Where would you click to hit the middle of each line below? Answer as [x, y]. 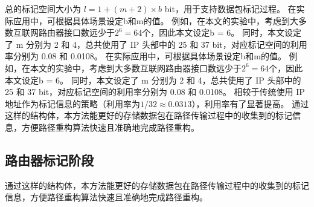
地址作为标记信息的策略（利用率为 [72, 103]
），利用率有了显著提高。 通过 [250, 103]
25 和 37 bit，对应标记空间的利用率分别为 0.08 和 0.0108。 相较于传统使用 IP [155, 92]
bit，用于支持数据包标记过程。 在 [230, 8]
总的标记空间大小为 [43, 8]
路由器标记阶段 [49, 159]
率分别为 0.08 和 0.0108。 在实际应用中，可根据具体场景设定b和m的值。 [146, 56]
